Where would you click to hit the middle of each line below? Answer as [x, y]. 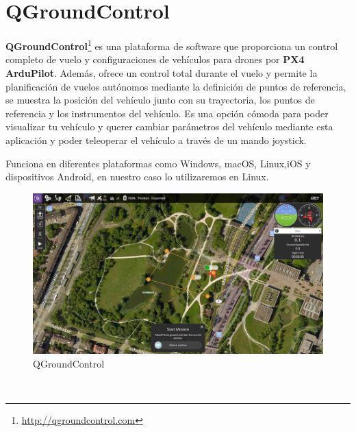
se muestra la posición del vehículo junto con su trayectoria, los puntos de [160, 100]
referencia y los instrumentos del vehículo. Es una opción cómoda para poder [167, 113]
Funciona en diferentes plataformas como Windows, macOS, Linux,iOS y [158, 163]
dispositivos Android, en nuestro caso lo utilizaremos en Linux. [137, 177]
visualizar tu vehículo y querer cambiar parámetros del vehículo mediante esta [169, 127]
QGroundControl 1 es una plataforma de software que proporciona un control [172, 45]
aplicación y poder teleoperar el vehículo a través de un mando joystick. [156, 140]
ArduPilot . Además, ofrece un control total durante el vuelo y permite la [162, 72]
